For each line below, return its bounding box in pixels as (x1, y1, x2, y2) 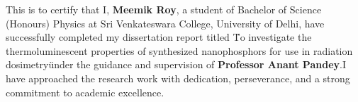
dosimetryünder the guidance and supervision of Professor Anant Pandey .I (6, 57, 346, 72)
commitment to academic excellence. (6, 84, 164, 99)
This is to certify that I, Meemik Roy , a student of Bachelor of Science (6, 2, 322, 16)
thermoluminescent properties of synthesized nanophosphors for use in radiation (6, 43, 353, 58)
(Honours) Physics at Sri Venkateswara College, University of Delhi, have (6, 15, 325, 30)
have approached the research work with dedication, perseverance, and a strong (6, 70, 350, 85)
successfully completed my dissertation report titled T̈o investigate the (6, 30, 312, 44)
